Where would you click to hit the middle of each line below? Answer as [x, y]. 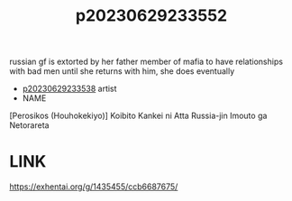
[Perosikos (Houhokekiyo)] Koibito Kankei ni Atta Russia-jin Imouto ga [138, 116]
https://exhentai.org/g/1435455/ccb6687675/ [94, 187]
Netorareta [29, 125]
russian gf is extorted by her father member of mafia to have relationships [146, 62]
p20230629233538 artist [69, 89]
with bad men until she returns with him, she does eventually [122, 71]
